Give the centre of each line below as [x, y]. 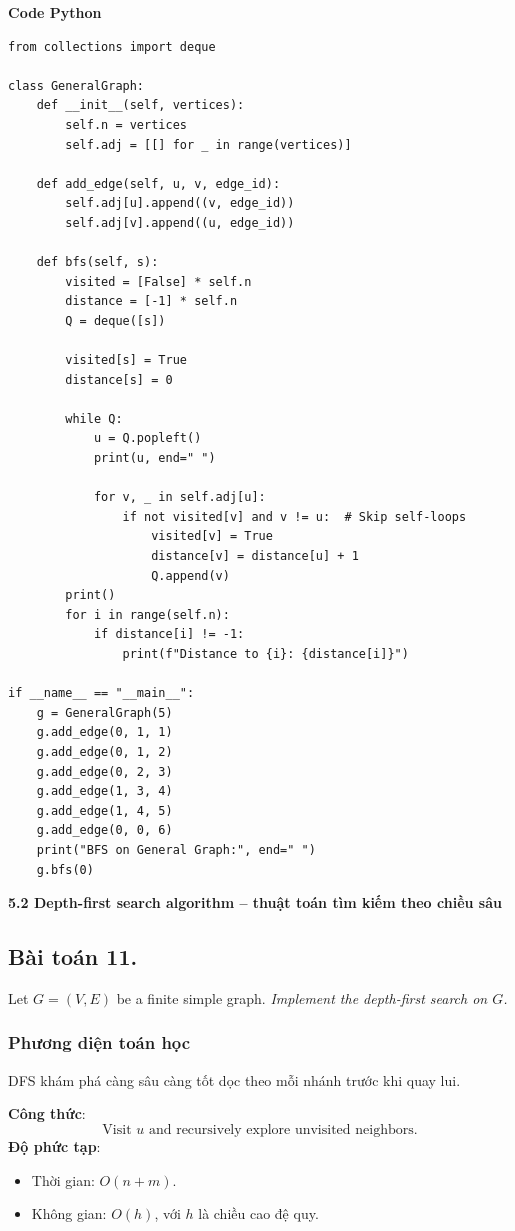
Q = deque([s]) [115, 320]
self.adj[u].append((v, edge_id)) [180, 203]
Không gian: [69, 1213]
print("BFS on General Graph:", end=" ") [176, 849]
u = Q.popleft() [147, 438]
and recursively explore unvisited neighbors [281, 1129]
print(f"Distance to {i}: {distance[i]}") [265, 654]
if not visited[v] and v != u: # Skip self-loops [294, 516]
